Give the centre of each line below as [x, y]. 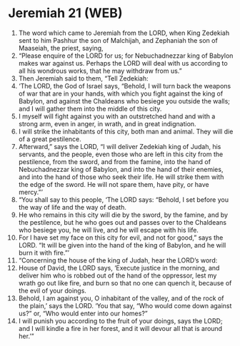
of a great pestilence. [50, 139]
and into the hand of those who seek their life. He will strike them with [121, 177]
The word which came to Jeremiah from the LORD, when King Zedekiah [124, 33]
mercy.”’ [31, 192]
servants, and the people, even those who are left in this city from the [121, 154]
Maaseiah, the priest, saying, [61, 48]
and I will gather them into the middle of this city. [90, 108]
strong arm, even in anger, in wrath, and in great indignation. [107, 123]
